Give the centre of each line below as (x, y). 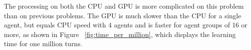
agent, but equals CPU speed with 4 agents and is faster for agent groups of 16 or (126, 25)
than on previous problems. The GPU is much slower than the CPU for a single (123, 15)
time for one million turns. (43, 44)
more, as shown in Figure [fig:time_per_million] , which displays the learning (120, 34)
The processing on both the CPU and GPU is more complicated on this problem (124, 6)
